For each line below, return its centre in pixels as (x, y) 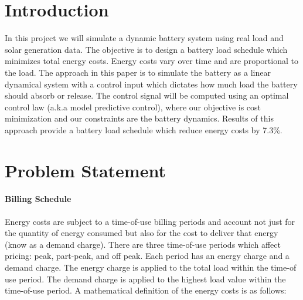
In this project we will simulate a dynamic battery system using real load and (144, 38)
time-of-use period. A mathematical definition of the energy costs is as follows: (146, 290)
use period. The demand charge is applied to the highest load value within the (145, 279)
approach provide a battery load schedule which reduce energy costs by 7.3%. (144, 129)
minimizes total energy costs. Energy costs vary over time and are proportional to (151, 61)
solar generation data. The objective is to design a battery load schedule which (146, 49)
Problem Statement (85, 170)
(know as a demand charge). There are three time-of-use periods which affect (143, 244)
